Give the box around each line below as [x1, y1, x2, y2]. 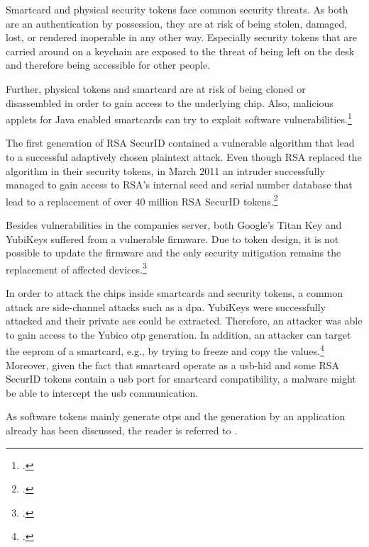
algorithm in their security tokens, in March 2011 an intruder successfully [6, 163, 325, 178]
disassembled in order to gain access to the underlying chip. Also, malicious [6, 95, 334, 110]
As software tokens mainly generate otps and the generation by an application [6, 409, 346, 424]
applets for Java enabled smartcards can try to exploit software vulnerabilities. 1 [6, 110, 352, 126]
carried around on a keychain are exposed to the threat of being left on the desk [6, 43, 355, 58]
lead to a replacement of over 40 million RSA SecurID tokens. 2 [6, 191, 278, 208]
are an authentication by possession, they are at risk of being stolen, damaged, [6, 16, 348, 30]
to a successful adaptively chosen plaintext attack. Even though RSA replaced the [6, 150, 362, 164]
